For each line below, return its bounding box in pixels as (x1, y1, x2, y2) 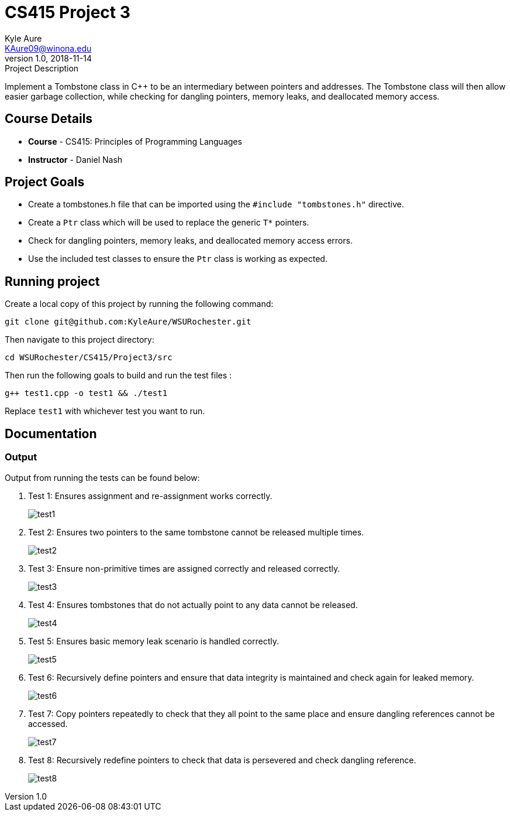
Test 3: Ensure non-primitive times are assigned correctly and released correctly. (28, 563, 340, 573)
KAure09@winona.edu (5, 43, 92, 53)
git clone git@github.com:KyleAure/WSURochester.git (5, 317, 251, 327)
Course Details (5, 111, 93, 127)
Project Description (5, 63, 79, 73)
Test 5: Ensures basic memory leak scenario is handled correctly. (28, 636, 279, 646)
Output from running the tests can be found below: (5, 472, 200, 483)
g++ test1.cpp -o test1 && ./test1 (5, 388, 168, 398)
